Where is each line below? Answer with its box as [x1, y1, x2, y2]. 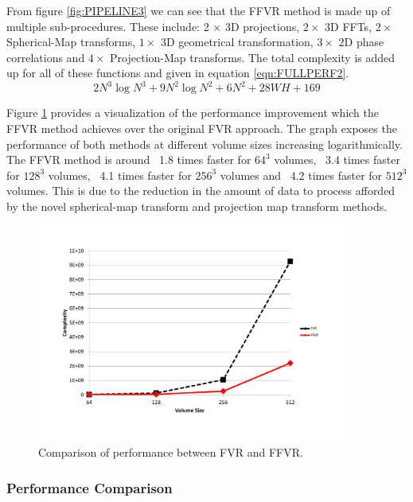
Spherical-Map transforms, [6, 33, 136, 50]
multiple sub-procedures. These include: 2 [6, 18, 209, 34]
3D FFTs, [325, 18, 372, 34]
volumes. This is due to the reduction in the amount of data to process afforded [6, 182, 395, 199]
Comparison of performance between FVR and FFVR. [38, 444, 303, 461]
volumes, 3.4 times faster [274, 151, 400, 168]
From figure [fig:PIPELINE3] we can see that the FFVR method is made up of [6, 2, 391, 18]
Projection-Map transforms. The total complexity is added [110, 49, 395, 65]
